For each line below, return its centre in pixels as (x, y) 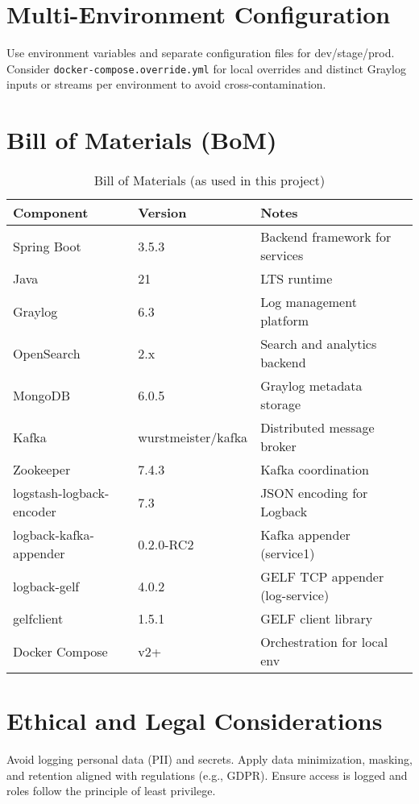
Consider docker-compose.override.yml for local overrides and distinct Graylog (207, 68)
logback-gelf (46, 586)
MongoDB (42, 395)
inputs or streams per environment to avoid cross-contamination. (166, 84)
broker (278, 446)
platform (285, 321)
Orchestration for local (324, 642)
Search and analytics (319, 344)
